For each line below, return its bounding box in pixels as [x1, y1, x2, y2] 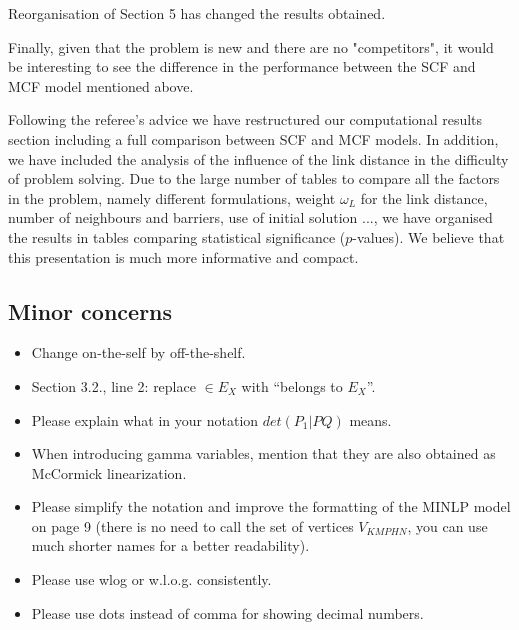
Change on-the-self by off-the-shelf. [31, 342, 246, 363]
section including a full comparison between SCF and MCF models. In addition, [8, 128, 499, 149]
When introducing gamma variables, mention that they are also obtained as [31, 443, 496, 464]
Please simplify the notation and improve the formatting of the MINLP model [31, 496, 511, 517]
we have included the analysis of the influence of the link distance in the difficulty [8, 148, 509, 169]
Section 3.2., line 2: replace [31, 375, 196, 396]
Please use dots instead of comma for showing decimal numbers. [31, 602, 424, 623]
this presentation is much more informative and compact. [8, 246, 359, 267]
